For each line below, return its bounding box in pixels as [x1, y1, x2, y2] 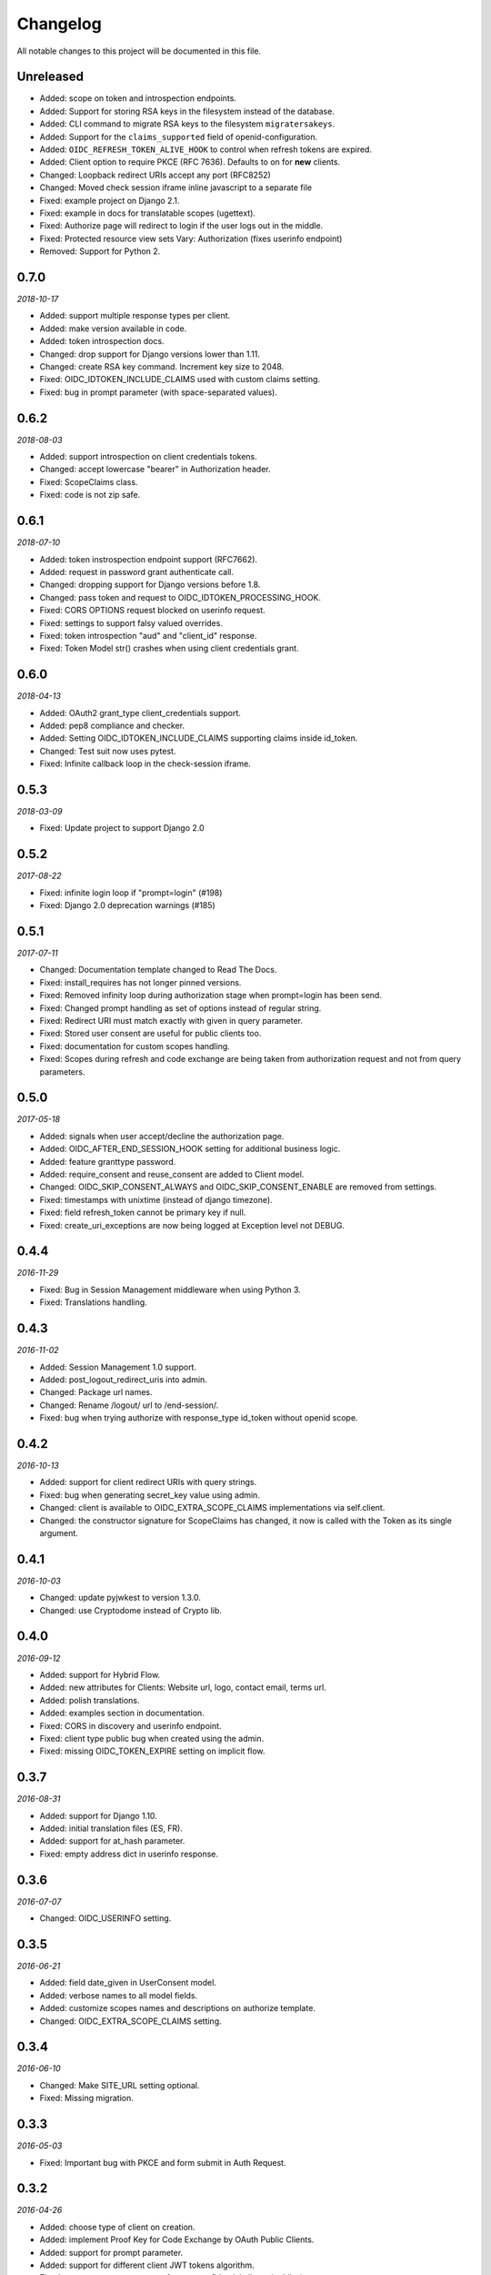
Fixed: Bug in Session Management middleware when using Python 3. [39, 1284, 302, 1295]
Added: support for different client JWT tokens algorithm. [39, 2260, 255, 2270]
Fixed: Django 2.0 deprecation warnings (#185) [39, 900, 215, 911]
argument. [39, 1527, 79, 1538]
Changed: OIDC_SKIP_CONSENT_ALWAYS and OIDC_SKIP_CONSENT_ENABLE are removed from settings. [39, 1181, 436, 1192]
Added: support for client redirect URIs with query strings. [39, 1477, 257, 1488]
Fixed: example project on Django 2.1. [39, 195, 180, 206]
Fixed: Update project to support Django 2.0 [39, 823, 205, 834]
